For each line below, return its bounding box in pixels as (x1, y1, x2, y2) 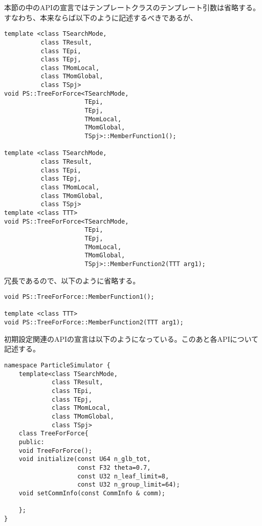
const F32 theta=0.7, (77, 464, 151, 471)
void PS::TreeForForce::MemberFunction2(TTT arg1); (4, 319, 184, 326)
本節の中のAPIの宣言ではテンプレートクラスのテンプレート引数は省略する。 (4, 2, 260, 12)
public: (18, 438, 45, 446)
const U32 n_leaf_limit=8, (77, 472, 169, 480)
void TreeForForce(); (18, 447, 92, 454)
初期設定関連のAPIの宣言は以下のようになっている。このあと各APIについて (4, 333, 259, 344)
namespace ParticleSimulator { (4, 361, 111, 369)
